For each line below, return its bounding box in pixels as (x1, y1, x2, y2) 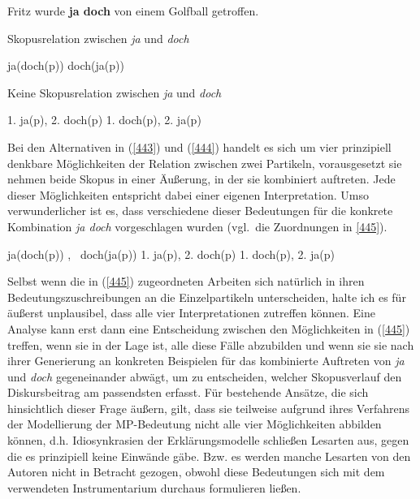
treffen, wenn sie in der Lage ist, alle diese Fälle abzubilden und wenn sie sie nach (7, 336, 414, 353)
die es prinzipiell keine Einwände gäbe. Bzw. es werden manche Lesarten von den (7, 447, 411, 464)
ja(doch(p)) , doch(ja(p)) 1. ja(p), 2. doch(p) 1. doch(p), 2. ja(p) (7, 245, 336, 262)
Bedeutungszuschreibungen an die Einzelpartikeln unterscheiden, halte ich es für (7, 288, 406, 305)
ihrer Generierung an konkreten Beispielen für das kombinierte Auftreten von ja (7, 352, 405, 369)
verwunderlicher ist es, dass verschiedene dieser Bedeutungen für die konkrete (7, 202, 393, 219)
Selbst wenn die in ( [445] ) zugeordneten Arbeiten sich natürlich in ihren (7, 273, 365, 290)
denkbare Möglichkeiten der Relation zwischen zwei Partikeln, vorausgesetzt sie (7, 154, 402, 171)
